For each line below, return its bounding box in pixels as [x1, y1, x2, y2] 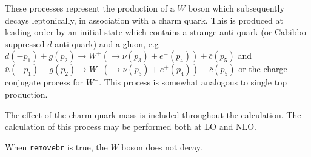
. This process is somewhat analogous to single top [99, 76, 287, 89]
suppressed [5, 37, 45, 50]
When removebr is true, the [5, 140, 108, 153]
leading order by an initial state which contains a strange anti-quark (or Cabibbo [5, 25, 306, 38]
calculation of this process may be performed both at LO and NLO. [5, 120, 256, 133]
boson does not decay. [121, 140, 202, 153]
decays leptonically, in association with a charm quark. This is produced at [5, 13, 284, 26]
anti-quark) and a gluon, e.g [55, 37, 159, 50]
